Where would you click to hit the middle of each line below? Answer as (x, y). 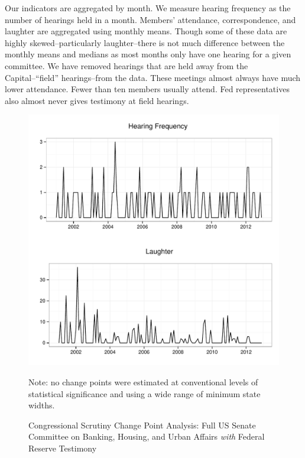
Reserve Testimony (63, 448)
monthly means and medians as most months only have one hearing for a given (148, 54)
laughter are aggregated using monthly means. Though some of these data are (146, 31)
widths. (42, 405)
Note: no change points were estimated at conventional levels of (143, 381)
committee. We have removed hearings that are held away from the (126, 65)
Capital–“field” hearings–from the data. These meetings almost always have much (153, 77)
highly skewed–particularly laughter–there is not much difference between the (145, 42)
